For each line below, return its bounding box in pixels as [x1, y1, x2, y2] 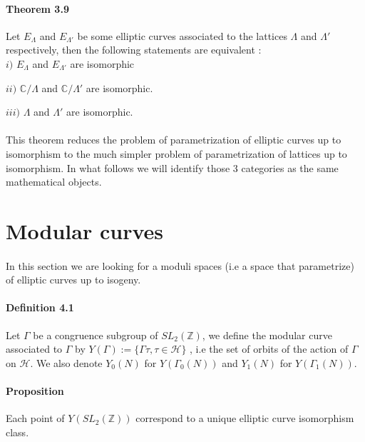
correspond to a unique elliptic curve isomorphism [135, 411, 354, 426]
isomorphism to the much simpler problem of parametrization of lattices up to [6, 146, 347, 161]
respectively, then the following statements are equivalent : [6, 42, 262, 57]
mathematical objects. [6, 174, 102, 189]
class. [6, 424, 29, 439]
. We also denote [30, 355, 103, 370]
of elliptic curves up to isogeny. [6, 272, 141, 287]
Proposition [6, 383, 64, 398]
